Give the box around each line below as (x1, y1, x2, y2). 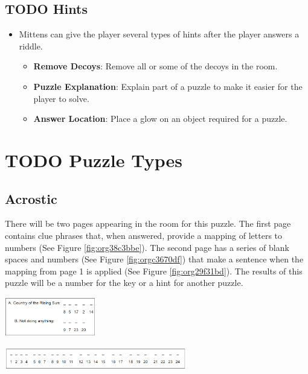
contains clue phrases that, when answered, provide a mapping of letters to (5, 229, 283, 241)
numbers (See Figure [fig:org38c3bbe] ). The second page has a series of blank (5, 241, 289, 253)
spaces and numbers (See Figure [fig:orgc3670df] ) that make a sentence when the (5, 253, 304, 265)
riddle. (19, 39, 43, 52)
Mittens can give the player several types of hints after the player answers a (19, 28, 300, 40)
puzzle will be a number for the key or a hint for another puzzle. (5, 276, 243, 289)
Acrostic (5, 189, 57, 208)
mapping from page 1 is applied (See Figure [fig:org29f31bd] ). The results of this (5, 264, 303, 277)
